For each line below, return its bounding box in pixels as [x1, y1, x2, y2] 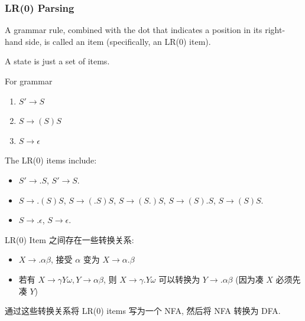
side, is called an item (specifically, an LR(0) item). [25, 35, 211, 47]
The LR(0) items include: [5, 154, 97, 166]
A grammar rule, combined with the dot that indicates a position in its [5, 24, 262, 36]
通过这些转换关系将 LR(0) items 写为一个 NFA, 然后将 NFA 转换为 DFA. [5, 304, 281, 317]
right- [265, 24, 285, 36]
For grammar [5, 75, 53, 87]
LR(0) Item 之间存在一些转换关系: [5, 233, 134, 245]
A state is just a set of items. [5, 55, 110, 67]
